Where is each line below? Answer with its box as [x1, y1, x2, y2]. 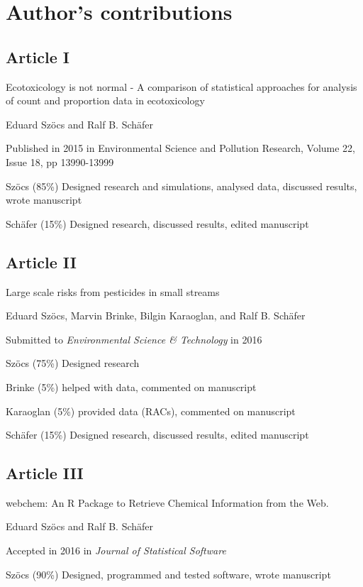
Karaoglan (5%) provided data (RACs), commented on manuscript [6, 403, 296, 418]
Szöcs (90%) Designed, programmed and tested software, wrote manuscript [6, 566, 331, 581]
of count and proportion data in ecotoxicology [6, 93, 205, 108]
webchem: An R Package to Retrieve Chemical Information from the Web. [6, 495, 329, 510]
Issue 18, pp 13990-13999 [6, 154, 114, 169]
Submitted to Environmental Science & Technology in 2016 [6, 331, 262, 346]
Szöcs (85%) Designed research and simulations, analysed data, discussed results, [6, 178, 357, 193]
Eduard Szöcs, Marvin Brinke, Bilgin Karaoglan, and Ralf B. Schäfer [6, 308, 306, 323]
